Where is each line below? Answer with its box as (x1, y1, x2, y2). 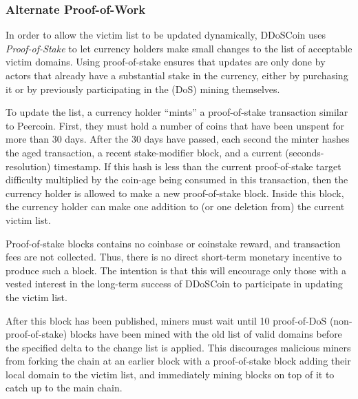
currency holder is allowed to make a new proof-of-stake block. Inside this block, (6, 185, 344, 200)
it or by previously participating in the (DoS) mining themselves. (6, 81, 280, 96)
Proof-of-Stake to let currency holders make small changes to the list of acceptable (6, 41, 352, 55)
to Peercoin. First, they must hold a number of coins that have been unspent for (6, 118, 345, 132)
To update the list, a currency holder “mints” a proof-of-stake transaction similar (6, 105, 348, 119)
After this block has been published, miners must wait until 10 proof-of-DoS (6, 313, 327, 327)
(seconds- (285, 145, 324, 159)
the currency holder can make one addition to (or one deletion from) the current (6, 199, 345, 214)
